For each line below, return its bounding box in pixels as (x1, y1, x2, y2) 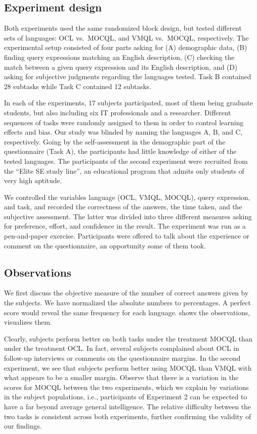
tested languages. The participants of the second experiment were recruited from (4, 155, 248, 166)
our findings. (4, 421, 42, 431)
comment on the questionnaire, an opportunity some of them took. (4, 240, 206, 250)
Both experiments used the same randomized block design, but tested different (4, 23, 242, 33)
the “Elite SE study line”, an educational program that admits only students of (4, 165, 245, 176)
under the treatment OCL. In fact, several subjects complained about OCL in (4, 343, 239, 353)
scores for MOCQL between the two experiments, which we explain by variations (4, 382, 249, 392)
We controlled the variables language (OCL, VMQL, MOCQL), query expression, (4, 192, 250, 202)
